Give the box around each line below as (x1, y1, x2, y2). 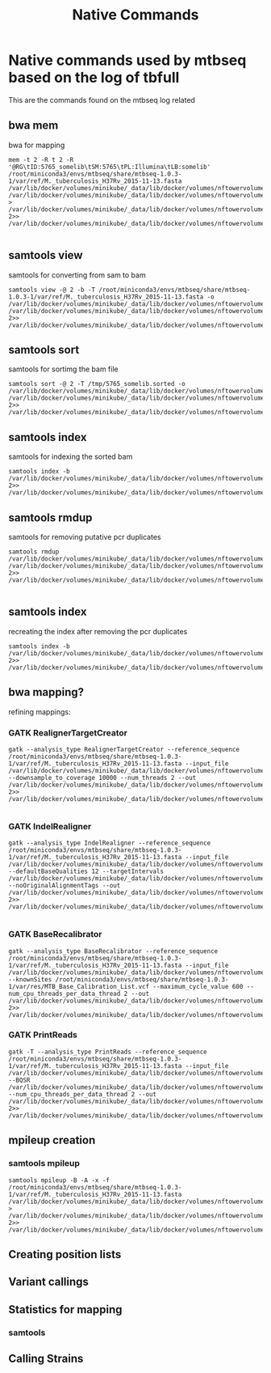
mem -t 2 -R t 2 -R (8, 155, 74, 163)
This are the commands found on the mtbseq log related (8, 95, 196, 104)
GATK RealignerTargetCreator (8, 727, 127, 738)
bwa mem (8, 119, 59, 133)
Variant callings (8, 1275, 89, 1289)
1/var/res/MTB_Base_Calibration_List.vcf (8, 982, 150, 990)
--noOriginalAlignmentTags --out (8, 882, 121, 890)
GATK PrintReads (8, 1029, 78, 1040)
